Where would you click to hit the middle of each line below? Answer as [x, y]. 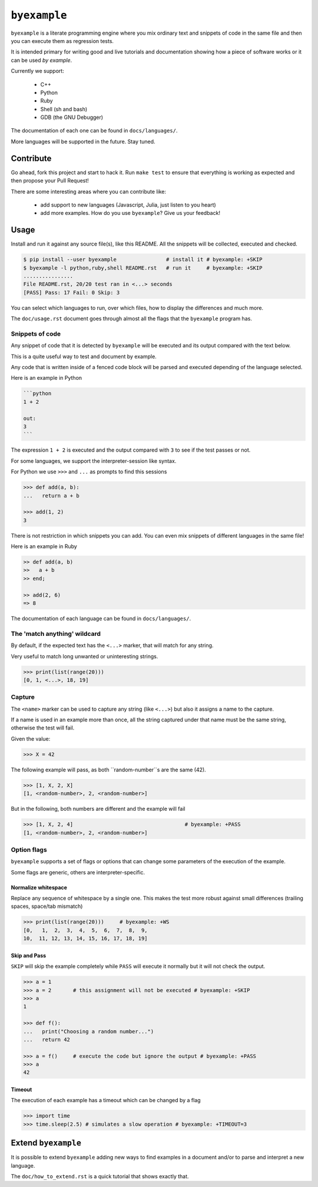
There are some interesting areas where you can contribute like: [88, 191]
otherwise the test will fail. [43, 728]
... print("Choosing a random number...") [89, 1031]
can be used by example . [42, 60]
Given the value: [31, 738]
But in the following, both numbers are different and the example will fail [98, 809]
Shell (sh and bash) [64, 109]
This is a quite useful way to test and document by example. [84, 356]
